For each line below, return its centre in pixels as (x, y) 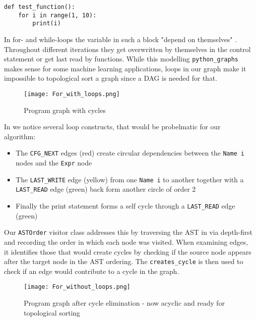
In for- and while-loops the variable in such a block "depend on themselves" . (121, 39)
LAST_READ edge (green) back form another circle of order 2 (106, 189)
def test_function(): (40, 7)
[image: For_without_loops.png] (77, 287)
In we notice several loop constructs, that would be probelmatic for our (112, 127)
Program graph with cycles (65, 110)
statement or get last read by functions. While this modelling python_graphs (121, 59)
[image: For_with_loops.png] (72, 94)
